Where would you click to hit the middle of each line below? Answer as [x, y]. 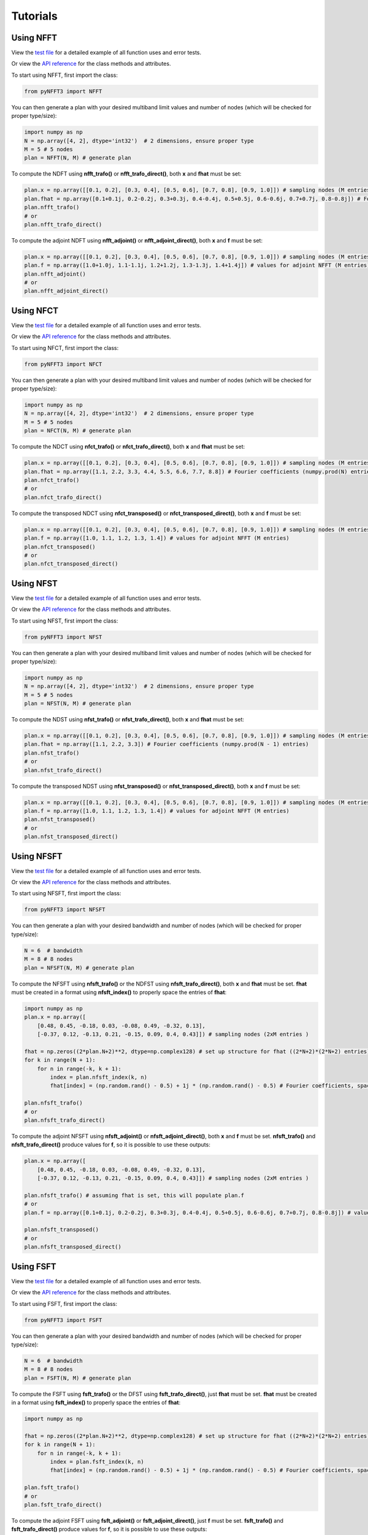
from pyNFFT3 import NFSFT [65, 910]
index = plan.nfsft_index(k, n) [98, 1077]
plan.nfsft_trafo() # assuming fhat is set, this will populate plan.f [134, 1195]
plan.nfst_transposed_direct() [71, 837]
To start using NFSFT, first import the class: [67, 893]
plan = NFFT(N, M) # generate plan [78, 158]
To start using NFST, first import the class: [65, 621]
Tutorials [34, 16]
